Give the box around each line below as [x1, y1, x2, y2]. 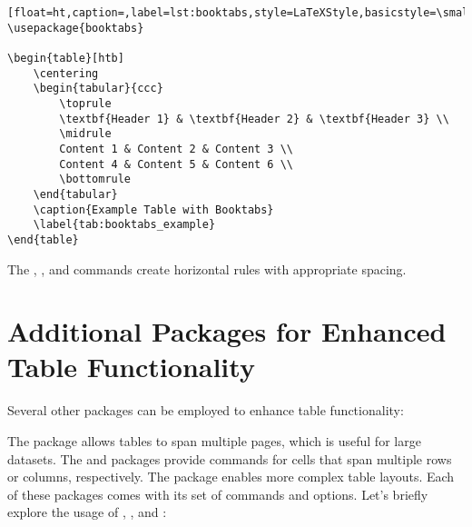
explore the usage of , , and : [7, 502, 167, 522]
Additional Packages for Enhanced [7, 313, 447, 350]
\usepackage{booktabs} [7, 21, 144, 35]
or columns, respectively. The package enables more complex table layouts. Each [7, 467, 455, 486]
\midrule [59, 127, 112, 141]
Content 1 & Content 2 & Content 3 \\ [59, 142, 293, 155]
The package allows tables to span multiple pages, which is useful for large [7, 432, 421, 450]
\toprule [59, 96, 112, 110]
